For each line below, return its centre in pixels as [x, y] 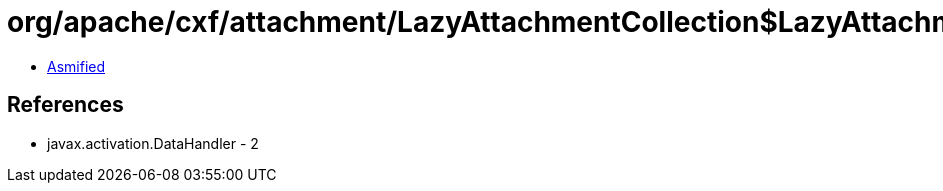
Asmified [76, 66]
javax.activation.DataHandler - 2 [153, 143]
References [65, 105]
